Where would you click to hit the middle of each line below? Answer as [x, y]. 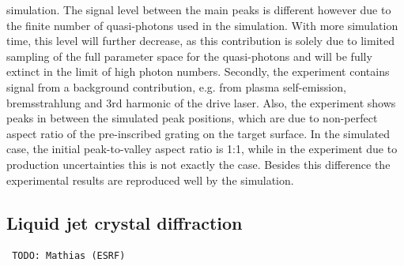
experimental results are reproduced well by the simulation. [150, 180]
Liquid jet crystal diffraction [125, 222]
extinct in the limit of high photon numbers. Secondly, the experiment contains [198, 71]
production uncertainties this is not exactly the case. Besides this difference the [198, 164]
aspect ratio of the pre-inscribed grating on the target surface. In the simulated [198, 133]
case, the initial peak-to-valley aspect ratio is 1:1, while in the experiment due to [202, 149]
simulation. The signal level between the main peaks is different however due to [199, 9]
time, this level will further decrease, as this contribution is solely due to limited [200, 41]
